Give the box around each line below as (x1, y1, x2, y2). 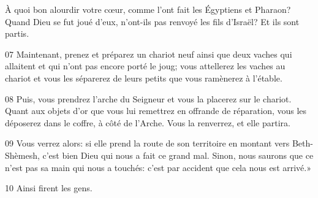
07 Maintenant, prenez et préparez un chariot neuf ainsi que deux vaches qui (5, 47, 292, 60)
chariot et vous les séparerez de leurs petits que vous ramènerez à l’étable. (5, 71, 282, 84)
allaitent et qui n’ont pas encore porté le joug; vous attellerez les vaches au (5, 59, 286, 72)
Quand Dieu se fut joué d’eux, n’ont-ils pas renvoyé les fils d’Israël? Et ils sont (5, 15, 300, 28)
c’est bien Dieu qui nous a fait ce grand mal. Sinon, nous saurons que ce (42, 148, 314, 161)
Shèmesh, (5, 148, 40, 161)
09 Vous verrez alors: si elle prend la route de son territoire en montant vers (5, 137, 290, 150)
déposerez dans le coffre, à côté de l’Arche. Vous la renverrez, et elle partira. (5, 116, 290, 129)
